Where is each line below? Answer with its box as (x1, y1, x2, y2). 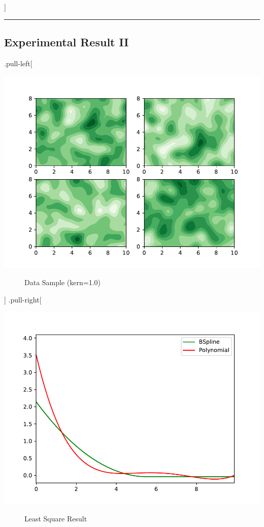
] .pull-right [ (4, 294, 42, 304)
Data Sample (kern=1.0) (24, 276, 101, 287)
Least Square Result (24, 513, 87, 523)
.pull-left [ (4, 58, 32, 68)
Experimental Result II (4, 34, 129, 49)
